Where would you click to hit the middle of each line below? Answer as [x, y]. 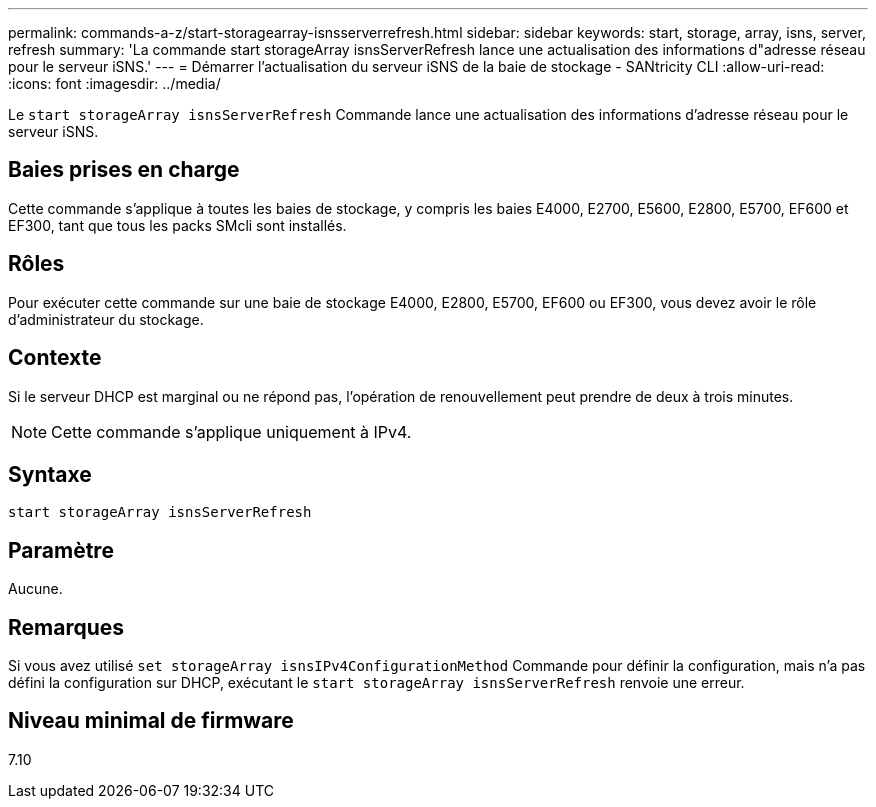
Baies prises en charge [124, 170]
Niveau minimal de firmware [151, 721]
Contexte [55, 358]
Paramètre [61, 550]
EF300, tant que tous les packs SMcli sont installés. [177, 225]
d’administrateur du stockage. [106, 319]
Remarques [66, 627]
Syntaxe [50, 474]
